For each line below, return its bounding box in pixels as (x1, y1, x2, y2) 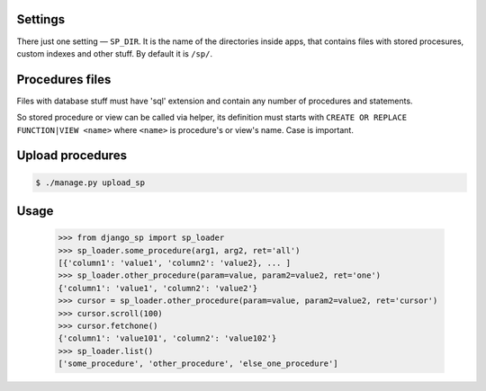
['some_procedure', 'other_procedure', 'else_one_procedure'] (58, 359, 338, 369)
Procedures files (16, 72, 112, 87)
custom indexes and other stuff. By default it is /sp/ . (16, 48, 213, 58)
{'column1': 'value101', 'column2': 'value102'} (58, 333, 277, 343)
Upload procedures (16, 148, 128, 164)
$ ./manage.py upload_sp (35, 177, 146, 188)
